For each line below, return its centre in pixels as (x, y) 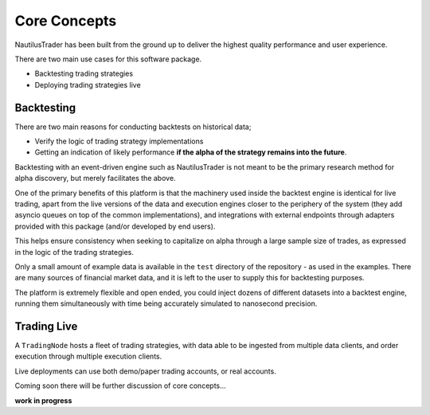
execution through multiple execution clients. (88, 356)
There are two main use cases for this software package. (108, 59)
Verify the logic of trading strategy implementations (119, 141)
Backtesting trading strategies (84, 74)
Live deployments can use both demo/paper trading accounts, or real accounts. (145, 371)
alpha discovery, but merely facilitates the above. (95, 178)
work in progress (43, 400)
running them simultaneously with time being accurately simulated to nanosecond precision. (166, 303)
